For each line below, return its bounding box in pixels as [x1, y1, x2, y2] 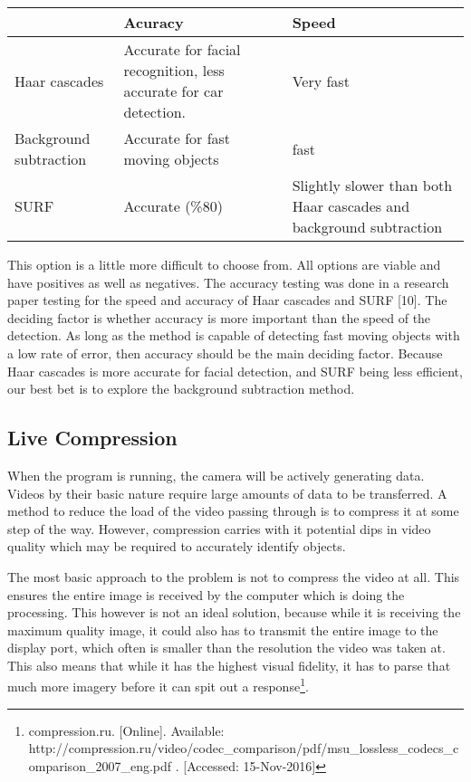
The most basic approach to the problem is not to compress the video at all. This [7, 567, 460, 586]
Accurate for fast [123, 128, 231, 148]
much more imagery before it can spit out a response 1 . [7, 674, 309, 696]
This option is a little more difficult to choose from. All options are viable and [7, 255, 441, 273]
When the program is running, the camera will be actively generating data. [7, 465, 425, 484]
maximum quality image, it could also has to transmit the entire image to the [7, 620, 438, 639]
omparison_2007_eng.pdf [28, 756, 172, 775]
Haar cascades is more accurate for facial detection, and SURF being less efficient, [7, 361, 463, 380]
